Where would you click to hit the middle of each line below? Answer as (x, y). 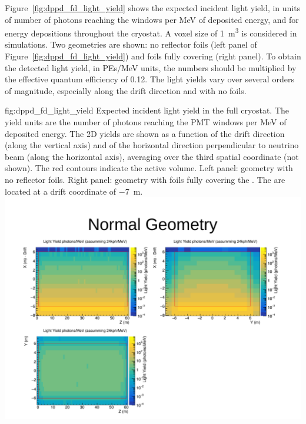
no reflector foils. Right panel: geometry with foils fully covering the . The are (145, 179)
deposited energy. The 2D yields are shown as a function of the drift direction (145, 133)
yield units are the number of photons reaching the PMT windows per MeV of (146, 122)
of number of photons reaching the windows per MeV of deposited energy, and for (152, 19)
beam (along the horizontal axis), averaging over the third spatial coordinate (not (152, 156)
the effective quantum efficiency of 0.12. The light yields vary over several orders (149, 79)
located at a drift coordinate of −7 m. (74, 191)
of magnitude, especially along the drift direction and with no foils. (126, 90)
